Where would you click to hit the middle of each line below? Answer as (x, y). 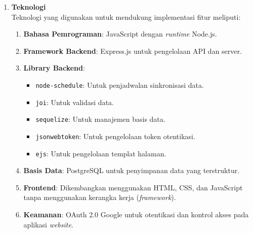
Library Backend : (54, 68)
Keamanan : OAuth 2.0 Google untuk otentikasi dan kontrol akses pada (136, 214)
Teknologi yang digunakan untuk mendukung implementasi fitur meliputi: (126, 16)
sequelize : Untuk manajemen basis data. (100, 119)
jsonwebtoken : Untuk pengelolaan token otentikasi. (115, 136)
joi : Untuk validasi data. (75, 102)
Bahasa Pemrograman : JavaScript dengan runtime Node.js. (120, 34)
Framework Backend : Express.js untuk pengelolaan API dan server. (133, 51)
